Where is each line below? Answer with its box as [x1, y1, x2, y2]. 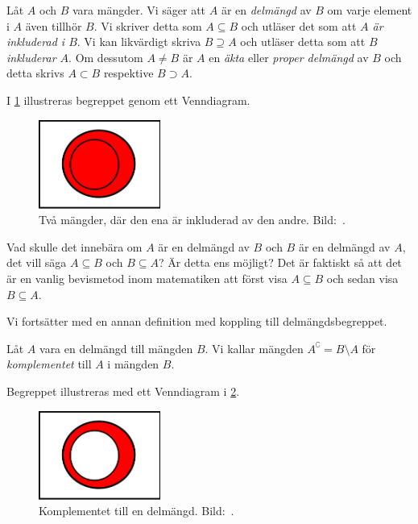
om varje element [327, 2, 412, 18]
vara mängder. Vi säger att [72, 2, 206, 18]
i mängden [107, 356, 159, 372]
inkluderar [6, 48, 56, 65]
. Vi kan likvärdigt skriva [77, 33, 201, 50]
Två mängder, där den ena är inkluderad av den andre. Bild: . [39, 211, 346, 228]
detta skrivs [6, 64, 64, 81]
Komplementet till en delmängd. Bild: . [39, 502, 234, 519]
